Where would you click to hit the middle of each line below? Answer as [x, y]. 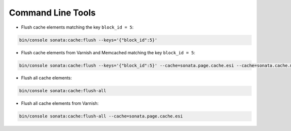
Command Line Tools [52, 13]
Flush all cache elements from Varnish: [60, 103]
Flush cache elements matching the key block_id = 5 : [77, 27]
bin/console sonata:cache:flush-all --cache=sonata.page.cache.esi [101, 116]
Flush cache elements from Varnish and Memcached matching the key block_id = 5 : [108, 52]
